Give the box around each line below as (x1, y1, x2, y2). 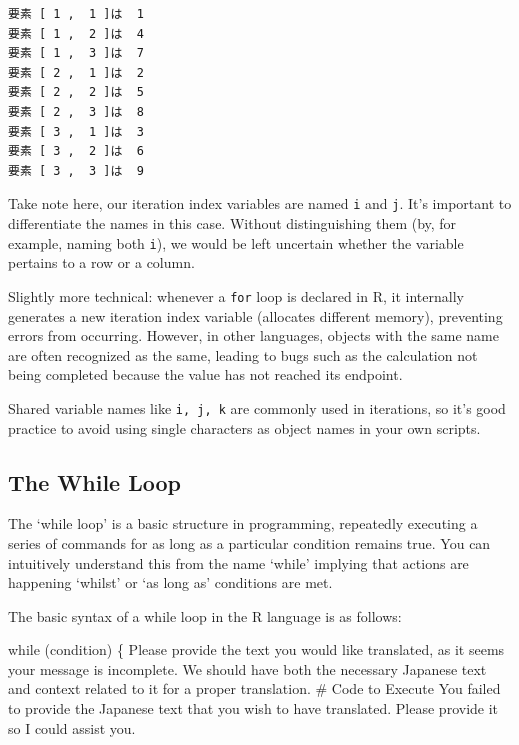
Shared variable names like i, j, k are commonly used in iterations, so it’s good (8, 397, 506, 418)
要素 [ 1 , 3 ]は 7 (8, 46, 144, 61)
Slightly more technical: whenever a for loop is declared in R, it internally (8, 285, 464, 306)
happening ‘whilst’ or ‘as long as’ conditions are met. (8, 572, 333, 593)
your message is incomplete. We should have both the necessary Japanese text (8, 658, 487, 679)
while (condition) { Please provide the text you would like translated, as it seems (8, 639, 505, 660)
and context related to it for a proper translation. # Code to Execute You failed (8, 678, 501, 699)
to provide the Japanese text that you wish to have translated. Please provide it (8, 698, 499, 719)
